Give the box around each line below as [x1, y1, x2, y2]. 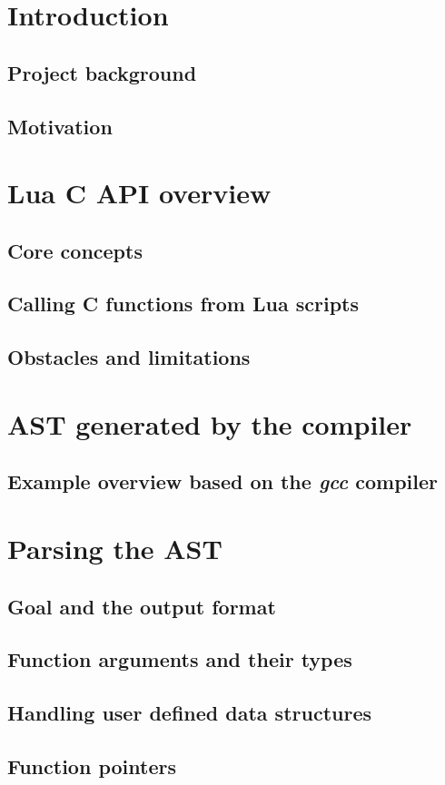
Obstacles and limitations [7, 343, 251, 371]
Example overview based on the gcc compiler [7, 467, 438, 496]
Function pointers [7, 751, 176, 780]
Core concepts [7, 236, 143, 264]
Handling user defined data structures [7, 699, 371, 727]
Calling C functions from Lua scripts [7, 289, 359, 318]
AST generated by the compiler [7, 405, 412, 442]
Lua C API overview [7, 174, 272, 211]
